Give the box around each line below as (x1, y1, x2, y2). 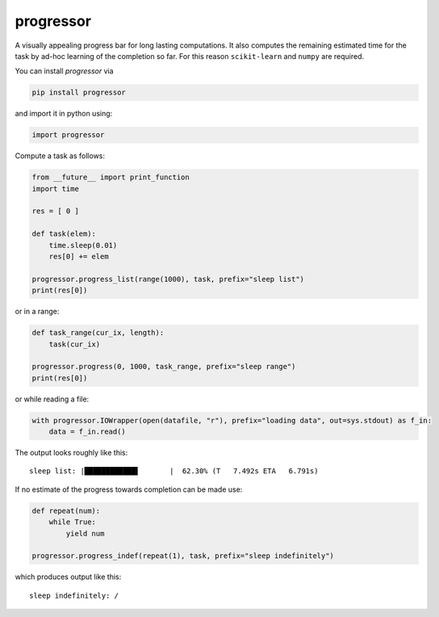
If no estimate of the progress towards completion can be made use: (15, 485, 243, 494)
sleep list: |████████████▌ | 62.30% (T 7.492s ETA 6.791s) (29, 467, 319, 476)
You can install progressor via (15, 66, 114, 76)
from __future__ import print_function (31, 173, 190, 182)
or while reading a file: (15, 394, 90, 404)
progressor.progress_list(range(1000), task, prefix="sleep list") (31, 275, 305, 283)
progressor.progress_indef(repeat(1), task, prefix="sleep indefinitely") (31, 552, 335, 560)
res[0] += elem (48, 251, 109, 261)
